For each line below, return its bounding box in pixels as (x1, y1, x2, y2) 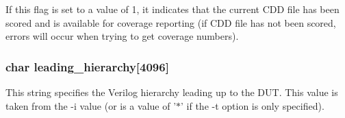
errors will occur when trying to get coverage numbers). (5, 29, 239, 43)
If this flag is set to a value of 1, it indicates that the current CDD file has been (5, 2, 340, 16)
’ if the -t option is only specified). (181, 98, 324, 113)
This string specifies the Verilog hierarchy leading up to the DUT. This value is (5, 85, 338, 99)
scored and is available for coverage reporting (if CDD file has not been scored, (5, 15, 336, 29)
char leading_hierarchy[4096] (5, 58, 169, 75)
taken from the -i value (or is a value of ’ (5, 98, 177, 113)
